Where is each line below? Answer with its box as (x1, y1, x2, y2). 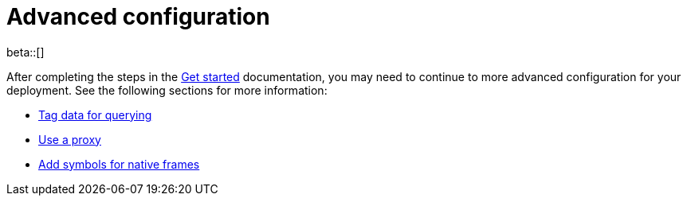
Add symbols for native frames (38, 157, 200, 171)
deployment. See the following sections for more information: (6, 83, 328, 97)
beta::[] (6, 45, 45, 59)
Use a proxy (38, 132, 101, 146)
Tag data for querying (38, 107, 152, 122)
